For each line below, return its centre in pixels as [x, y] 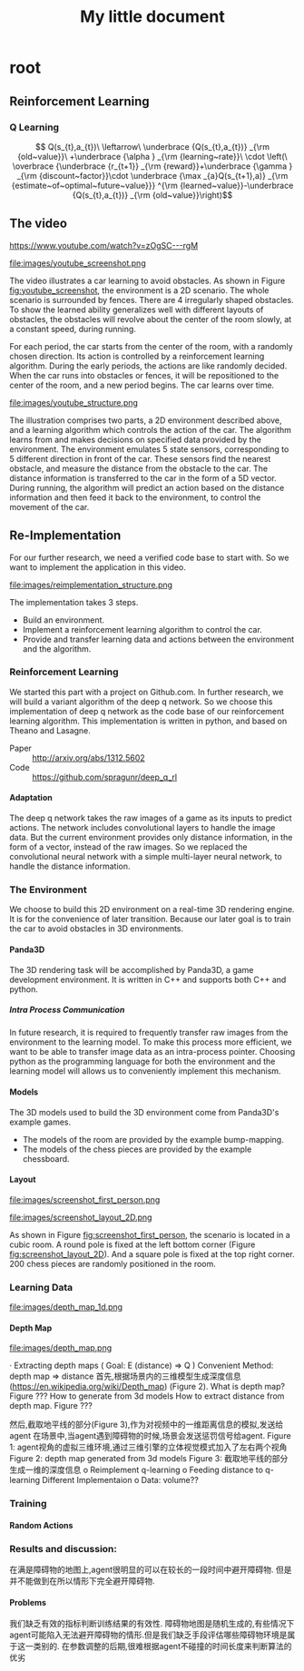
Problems [28, 1602]
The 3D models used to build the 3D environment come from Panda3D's [144, 1112]
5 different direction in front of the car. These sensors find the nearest [140, 458]
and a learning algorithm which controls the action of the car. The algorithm [151, 429]
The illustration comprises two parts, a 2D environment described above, [146, 420]
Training [28, 1504]
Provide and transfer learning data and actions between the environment [158, 639]
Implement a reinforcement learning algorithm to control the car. [142, 629]
